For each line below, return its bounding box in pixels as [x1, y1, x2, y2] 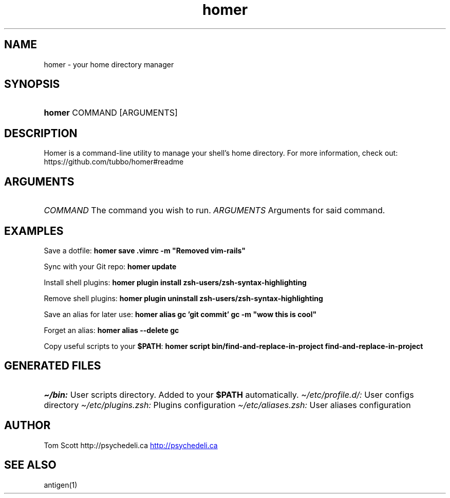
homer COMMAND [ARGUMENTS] [44, 107, 178, 118]
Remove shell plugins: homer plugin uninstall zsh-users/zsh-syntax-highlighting [44, 293, 323, 303]
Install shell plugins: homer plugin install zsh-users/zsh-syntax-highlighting [44, 278, 307, 287]
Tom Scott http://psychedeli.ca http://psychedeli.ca [44, 440, 218, 450]
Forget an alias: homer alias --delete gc [44, 325, 179, 335]
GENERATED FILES [4, 359, 101, 373]
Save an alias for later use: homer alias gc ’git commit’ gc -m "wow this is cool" [44, 309, 317, 319]
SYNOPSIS [4, 78, 60, 91]
